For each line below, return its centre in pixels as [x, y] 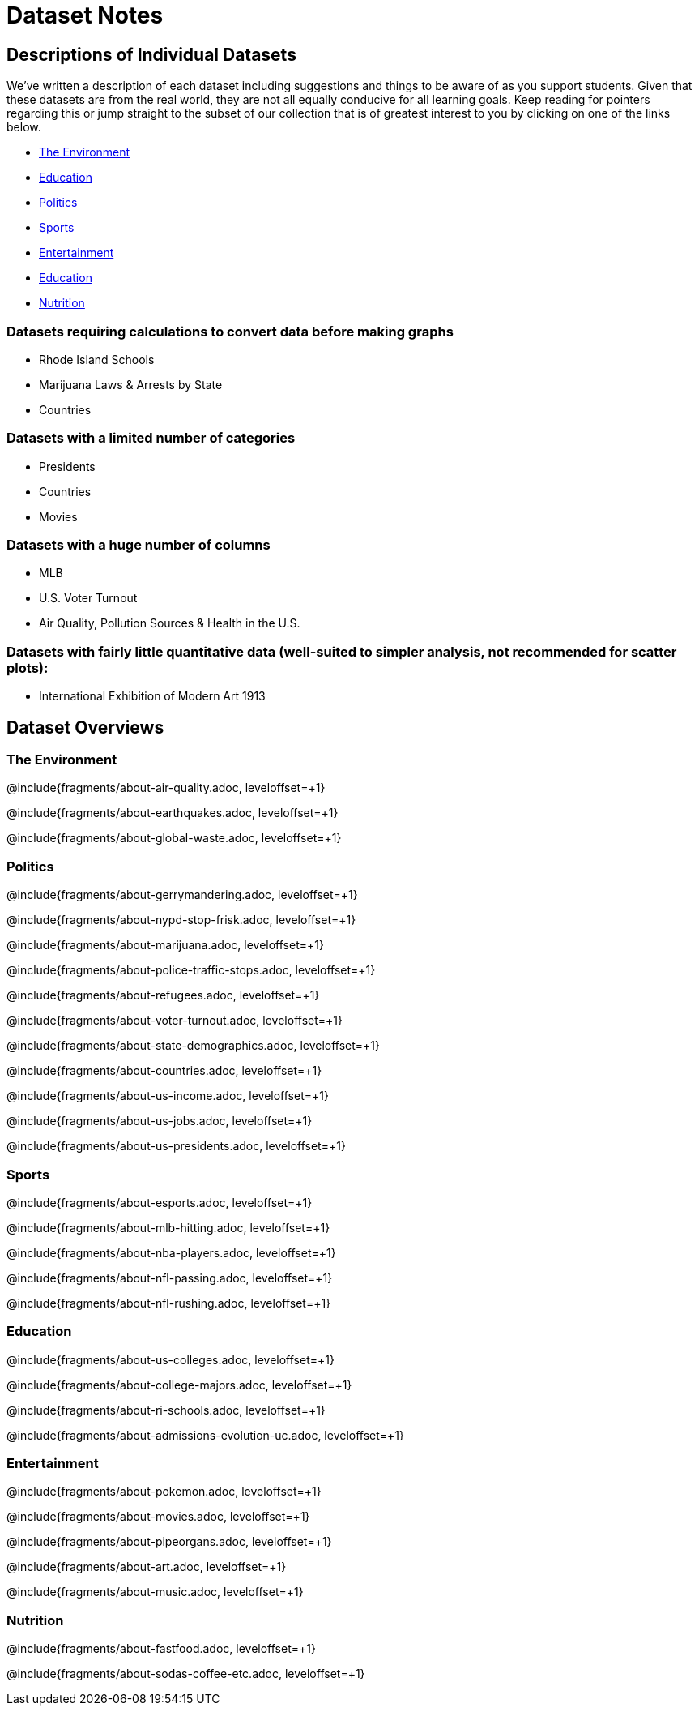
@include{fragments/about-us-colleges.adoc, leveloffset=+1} [170, 1359]
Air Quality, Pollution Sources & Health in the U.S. [170, 623]
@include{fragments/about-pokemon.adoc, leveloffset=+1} [164, 1492]
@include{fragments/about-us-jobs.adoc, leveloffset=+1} [160, 1121]
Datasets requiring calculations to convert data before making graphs [230, 331]
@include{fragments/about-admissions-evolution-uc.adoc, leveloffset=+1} [206, 1435]
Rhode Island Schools [97, 359]
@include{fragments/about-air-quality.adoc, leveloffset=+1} [166, 788]
